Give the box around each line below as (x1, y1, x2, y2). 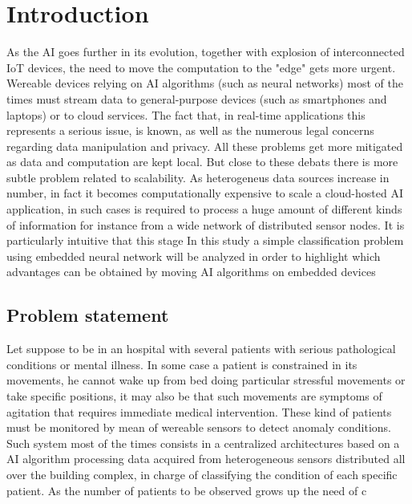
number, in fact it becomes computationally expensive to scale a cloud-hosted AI (6, 185, 403, 201)
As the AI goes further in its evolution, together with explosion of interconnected (6, 43, 405, 60)
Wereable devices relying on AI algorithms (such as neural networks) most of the (6, 75, 403, 91)
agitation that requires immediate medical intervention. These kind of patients (6, 403, 392, 420)
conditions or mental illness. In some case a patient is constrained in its (6, 356, 357, 372)
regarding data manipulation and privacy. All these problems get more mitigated (6, 137, 403, 154)
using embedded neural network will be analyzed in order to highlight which (6, 247, 381, 264)
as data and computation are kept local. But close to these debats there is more (6, 153, 398, 170)
